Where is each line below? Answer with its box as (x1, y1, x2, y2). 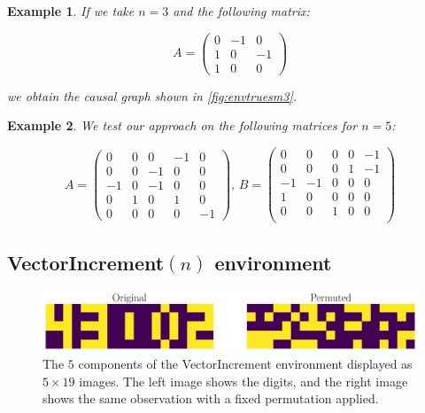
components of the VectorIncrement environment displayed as (78, 355, 413, 373)
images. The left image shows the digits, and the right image (79, 371, 408, 390)
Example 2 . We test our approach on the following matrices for (7, 116, 358, 135)
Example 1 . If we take (7, 2, 135, 19)
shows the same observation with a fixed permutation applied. (42, 389, 379, 408)
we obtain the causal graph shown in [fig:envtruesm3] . (7, 86, 297, 105)
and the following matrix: (173, 2, 310, 19)
